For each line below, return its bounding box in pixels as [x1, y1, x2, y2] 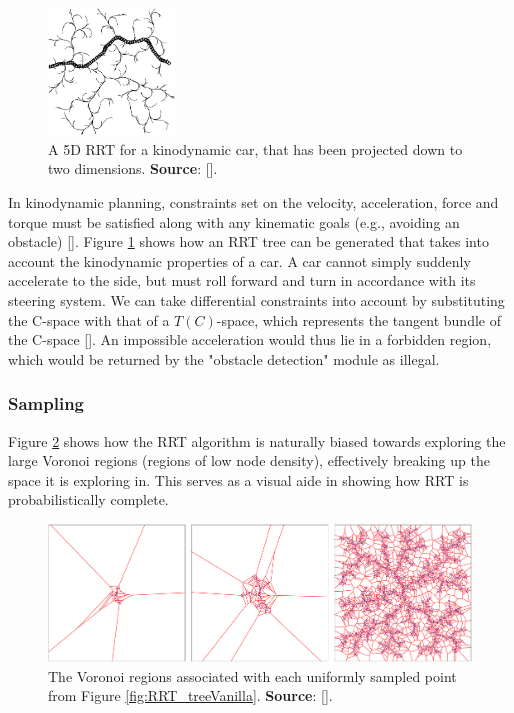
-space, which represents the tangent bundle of [216, 309, 501, 330]
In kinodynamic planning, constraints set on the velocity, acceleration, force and [8, 191, 499, 212]
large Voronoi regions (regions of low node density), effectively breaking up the [8, 450, 490, 471]
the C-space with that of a [8, 309, 170, 330]
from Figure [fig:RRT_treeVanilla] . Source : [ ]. [48, 685, 333, 706]
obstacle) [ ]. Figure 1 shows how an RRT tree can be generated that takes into [8, 231, 489, 252]
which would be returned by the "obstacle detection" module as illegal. [8, 348, 440, 369]
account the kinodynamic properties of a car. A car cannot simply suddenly [8, 250, 471, 271]
